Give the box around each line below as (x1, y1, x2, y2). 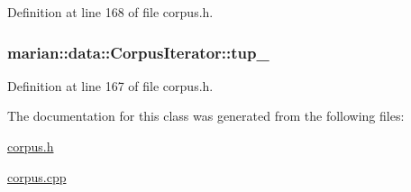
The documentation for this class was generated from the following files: (7, 106, 405, 125)
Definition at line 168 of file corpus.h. (7, 3, 214, 21)
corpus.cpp (7, 167, 67, 186)
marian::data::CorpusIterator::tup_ (7, 41, 269, 63)
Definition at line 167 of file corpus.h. (7, 76, 214, 95)
